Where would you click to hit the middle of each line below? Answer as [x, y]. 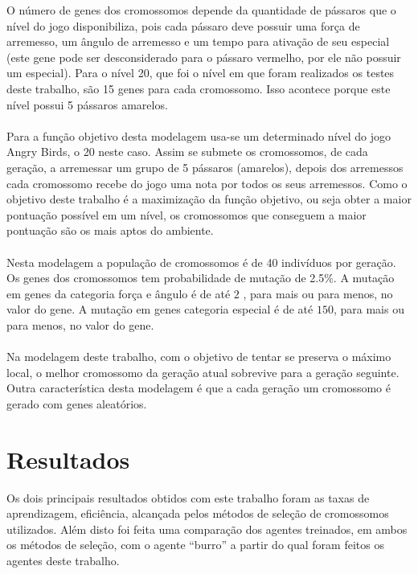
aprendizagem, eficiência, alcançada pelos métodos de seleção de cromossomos [198, 513]
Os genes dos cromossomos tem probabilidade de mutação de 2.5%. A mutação [201, 278]
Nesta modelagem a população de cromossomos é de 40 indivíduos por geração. [201, 262]
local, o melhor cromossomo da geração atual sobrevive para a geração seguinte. [203, 372]
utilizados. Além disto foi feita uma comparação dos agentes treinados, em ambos [207, 529]
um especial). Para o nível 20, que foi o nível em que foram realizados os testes [201, 73]
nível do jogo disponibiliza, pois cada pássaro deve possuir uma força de [183, 25]
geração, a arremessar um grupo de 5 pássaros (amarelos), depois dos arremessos [205, 167]
